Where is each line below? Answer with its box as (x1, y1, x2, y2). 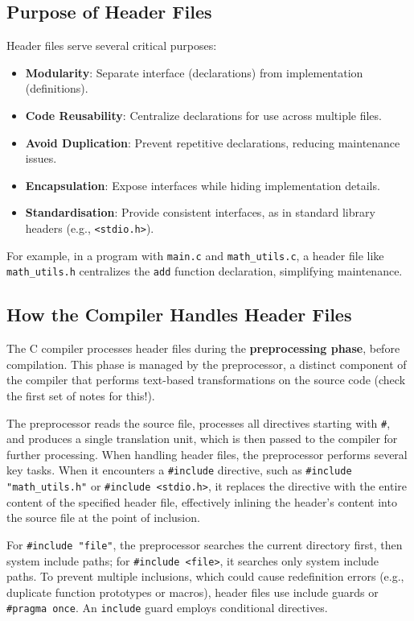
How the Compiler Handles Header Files (6, 302, 352, 327)
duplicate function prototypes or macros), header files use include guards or (6, 583, 379, 600)
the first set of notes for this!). (6, 387, 155, 404)
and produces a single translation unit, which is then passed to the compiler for (6, 430, 398, 447)
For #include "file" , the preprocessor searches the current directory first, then (6, 536, 403, 553)
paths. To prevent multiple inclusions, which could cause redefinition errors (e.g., (6, 568, 404, 585)
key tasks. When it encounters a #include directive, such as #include (6, 462, 352, 478)
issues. (25, 150, 57, 167)
